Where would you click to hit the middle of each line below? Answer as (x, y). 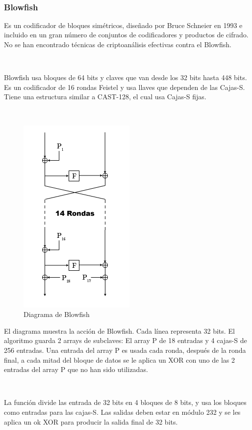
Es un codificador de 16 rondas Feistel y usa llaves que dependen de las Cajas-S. (125, 87)
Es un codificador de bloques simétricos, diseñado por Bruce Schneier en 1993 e (123, 25)
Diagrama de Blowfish (57, 314)
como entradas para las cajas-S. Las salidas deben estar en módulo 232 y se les (122, 412)
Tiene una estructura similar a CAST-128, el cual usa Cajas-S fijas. (105, 97)
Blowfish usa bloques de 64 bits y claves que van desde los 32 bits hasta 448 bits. (126, 77)
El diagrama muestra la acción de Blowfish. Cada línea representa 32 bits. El (119, 330)
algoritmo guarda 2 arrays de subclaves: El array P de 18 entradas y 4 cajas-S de (126, 340)
